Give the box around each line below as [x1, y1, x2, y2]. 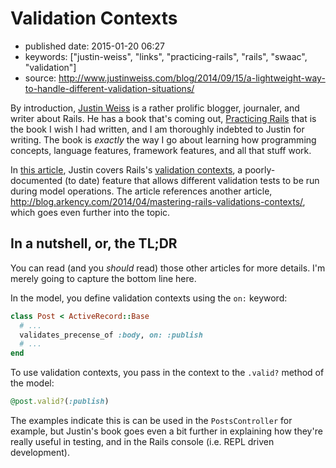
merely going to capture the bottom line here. [10, 272, 197, 284]
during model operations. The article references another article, [10, 185, 273, 197]
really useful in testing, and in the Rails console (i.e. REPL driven [10, 436, 275, 447]
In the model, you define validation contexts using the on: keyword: [10, 292, 288, 304]
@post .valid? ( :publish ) [10, 397, 110, 407]
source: [24, 72, 57, 84]
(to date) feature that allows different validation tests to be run [64, 174, 320, 186]
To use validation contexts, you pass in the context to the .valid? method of [10, 367, 325, 379]
